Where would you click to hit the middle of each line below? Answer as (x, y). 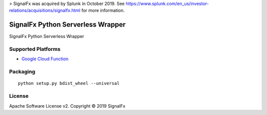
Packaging (22, 72)
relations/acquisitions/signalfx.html (45, 10)
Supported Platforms (35, 49)
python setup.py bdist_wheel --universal (69, 83)
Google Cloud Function (45, 59)
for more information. (103, 10)
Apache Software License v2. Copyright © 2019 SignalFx (67, 106)
